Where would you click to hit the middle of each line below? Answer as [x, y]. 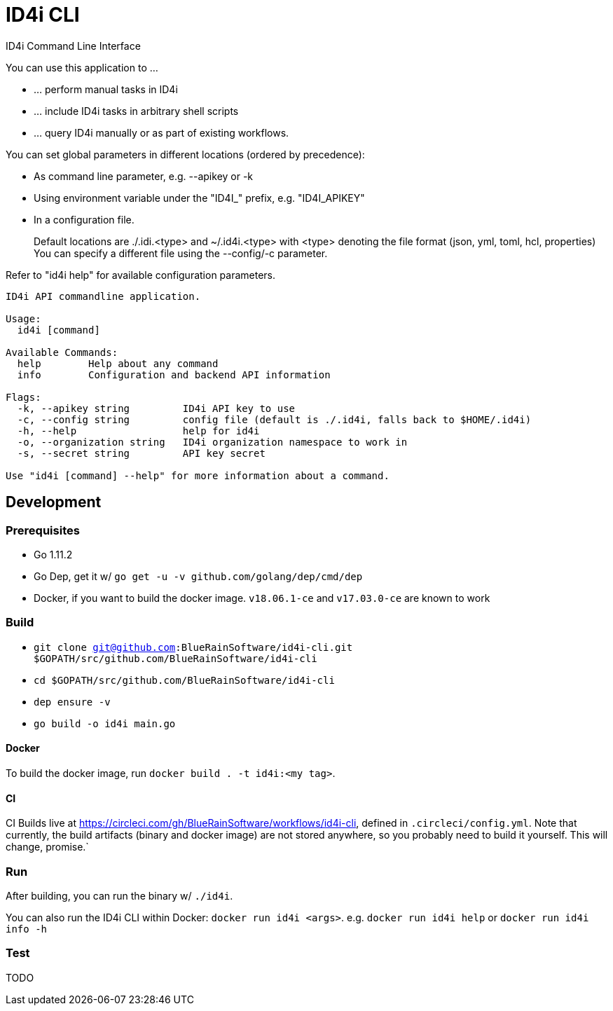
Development [54, 502]
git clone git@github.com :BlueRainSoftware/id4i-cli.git [193, 647]
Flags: [23, 397]
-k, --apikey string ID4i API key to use [156, 408]
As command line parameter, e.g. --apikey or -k [144, 176]
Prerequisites [43, 530]
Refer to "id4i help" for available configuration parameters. [141, 275]
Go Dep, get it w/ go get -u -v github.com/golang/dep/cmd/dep [198, 576]
